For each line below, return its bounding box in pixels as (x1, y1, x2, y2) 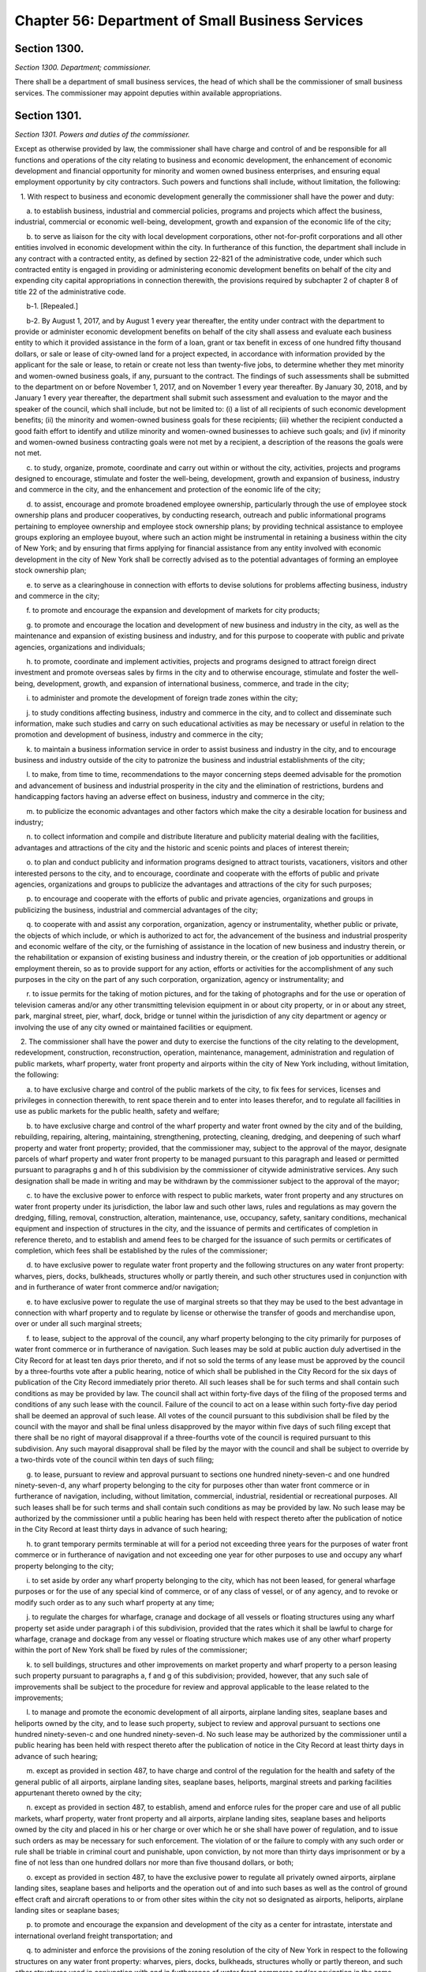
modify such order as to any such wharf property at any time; (14, 1597, 215, 1607)
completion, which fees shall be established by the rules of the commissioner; (14, 1246, 268, 1256)
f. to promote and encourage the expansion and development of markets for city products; (26, 606, 320, 615)
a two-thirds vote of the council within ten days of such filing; (14, 1455, 215, 1465)
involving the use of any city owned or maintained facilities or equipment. (14, 1022, 253, 1032)
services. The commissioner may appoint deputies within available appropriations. (14, 88, 282, 98)
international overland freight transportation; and (14, 1931, 174, 1940)
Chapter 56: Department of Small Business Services (14, 12, 364, 29)
